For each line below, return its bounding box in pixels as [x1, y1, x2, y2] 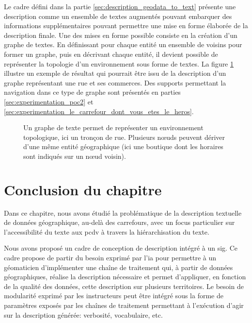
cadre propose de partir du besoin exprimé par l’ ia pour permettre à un [4, 253, 217, 262]
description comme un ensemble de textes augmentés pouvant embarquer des [4, 11, 232, 21]
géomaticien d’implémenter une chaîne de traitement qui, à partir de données [4, 262, 233, 272]
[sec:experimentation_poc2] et [4, 96, 94, 106]
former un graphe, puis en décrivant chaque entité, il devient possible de [4, 49, 218, 59]
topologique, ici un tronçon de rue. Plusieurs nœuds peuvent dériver [23, 132, 225, 142]
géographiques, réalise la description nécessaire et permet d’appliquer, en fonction [4, 272, 246, 282]
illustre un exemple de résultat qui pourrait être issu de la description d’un [4, 68, 226, 78]
